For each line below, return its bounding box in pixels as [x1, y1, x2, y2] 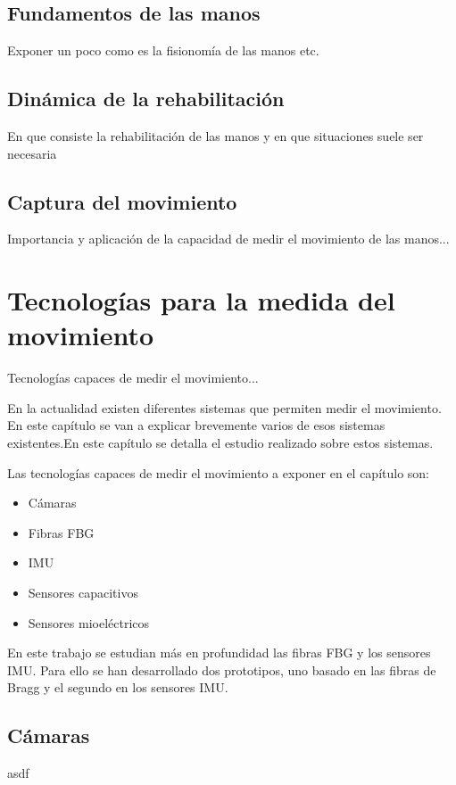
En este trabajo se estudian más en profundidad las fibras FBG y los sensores [7, 643, 431, 662]
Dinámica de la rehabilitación [7, 85, 285, 112]
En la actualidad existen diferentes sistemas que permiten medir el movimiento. [7, 398, 442, 417]
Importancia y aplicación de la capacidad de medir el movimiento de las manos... [7, 229, 450, 248]
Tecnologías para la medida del [7, 282, 395, 318]
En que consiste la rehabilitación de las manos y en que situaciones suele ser [7, 127, 424, 145]
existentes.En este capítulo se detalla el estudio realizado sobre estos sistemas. [7, 434, 434, 452]
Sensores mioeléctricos [28, 613, 150, 632]
